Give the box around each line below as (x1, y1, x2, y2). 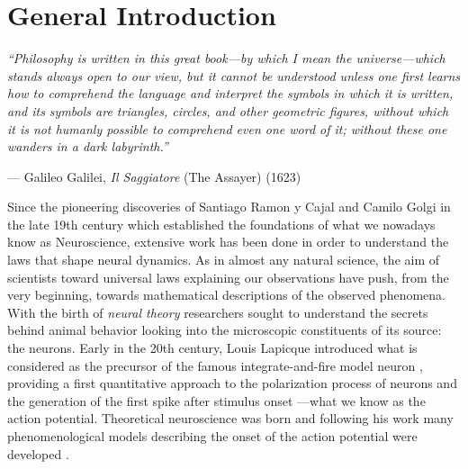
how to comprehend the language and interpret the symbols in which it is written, (7, 84, 454, 103)
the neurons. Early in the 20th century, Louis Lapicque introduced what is (7, 338, 418, 357)
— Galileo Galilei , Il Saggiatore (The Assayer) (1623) (7, 167, 301, 185)
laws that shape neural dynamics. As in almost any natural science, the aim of (7, 250, 440, 269)
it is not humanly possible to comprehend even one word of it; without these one (7, 119, 447, 138)
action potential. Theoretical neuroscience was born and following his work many (7, 409, 454, 428)
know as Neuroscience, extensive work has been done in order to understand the (7, 232, 449, 251)
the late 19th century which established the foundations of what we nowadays (7, 214, 436, 233)
